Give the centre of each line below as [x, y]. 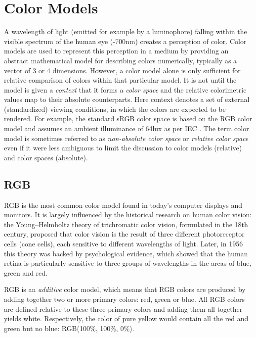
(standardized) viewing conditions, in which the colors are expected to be [115, 109]
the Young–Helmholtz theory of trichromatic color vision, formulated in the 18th [126, 224]
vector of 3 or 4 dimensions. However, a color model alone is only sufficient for [122, 70]
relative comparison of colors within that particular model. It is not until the [120, 80]
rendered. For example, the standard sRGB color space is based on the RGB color [128, 119]
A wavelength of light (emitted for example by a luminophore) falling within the [126, 31]
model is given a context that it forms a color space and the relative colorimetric [125, 89]
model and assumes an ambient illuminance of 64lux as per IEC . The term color [127, 128]
